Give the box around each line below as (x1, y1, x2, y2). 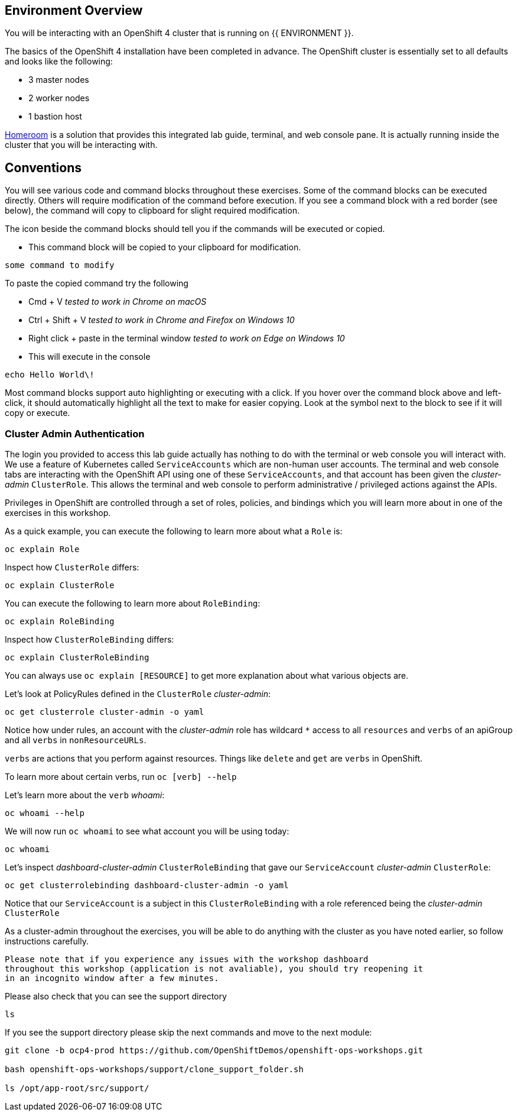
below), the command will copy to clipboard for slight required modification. (5, 205, 300, 216)
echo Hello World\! (5, 370, 95, 380)
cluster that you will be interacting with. (5, 140, 158, 150)
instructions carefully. (5, 936, 89, 947)
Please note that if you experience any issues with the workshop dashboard (5, 954, 369, 965)
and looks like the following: (5, 56, 113, 67)
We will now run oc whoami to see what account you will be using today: (5, 826, 290, 837)
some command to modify (5, 260, 115, 270)
